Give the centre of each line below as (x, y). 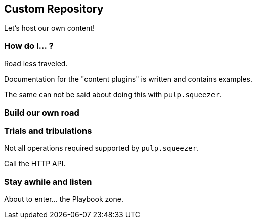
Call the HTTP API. (35, 164)
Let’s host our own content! (49, 28)
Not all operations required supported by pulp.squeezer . (101, 148)
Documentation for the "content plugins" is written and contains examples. (128, 79)
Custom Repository (54, 9)
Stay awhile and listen (48, 181)
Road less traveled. (36, 64)
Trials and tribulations (48, 130)
